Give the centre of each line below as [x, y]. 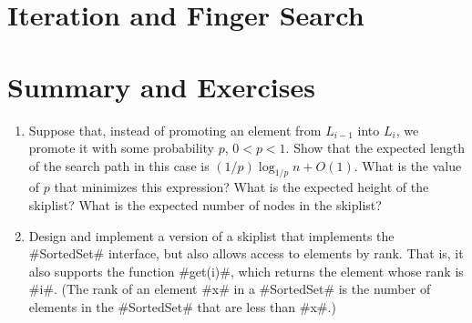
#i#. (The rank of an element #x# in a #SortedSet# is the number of [230, 289]
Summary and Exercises [161, 86]
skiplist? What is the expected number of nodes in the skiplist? [205, 205]
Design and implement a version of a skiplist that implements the [211, 235]
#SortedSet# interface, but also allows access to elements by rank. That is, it [246, 253]
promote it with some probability [121, 148]
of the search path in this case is [119, 165]
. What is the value [408, 165]
